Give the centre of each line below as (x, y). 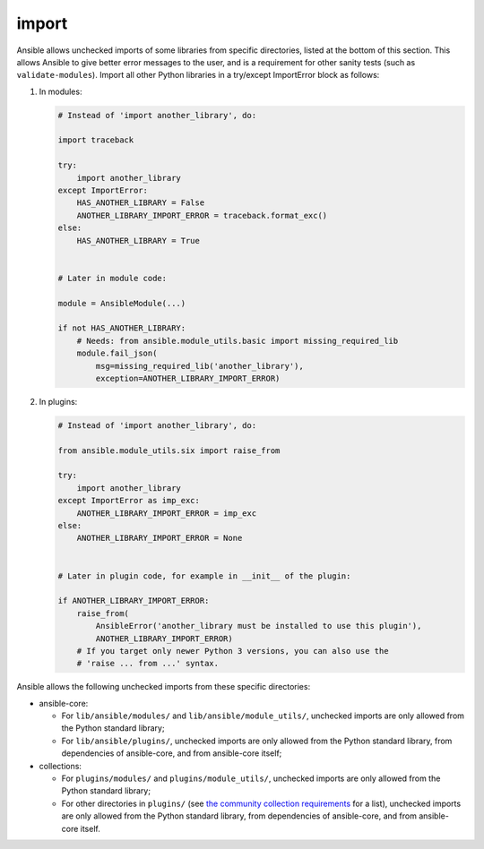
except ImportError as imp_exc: (129, 501)
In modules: (60, 91)
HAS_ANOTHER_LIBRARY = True (138, 240)
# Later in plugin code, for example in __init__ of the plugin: (204, 576)
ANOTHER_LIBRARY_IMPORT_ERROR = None (160, 538)
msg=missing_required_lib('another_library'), (199, 366)
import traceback (96, 140)
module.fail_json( (117, 353)
